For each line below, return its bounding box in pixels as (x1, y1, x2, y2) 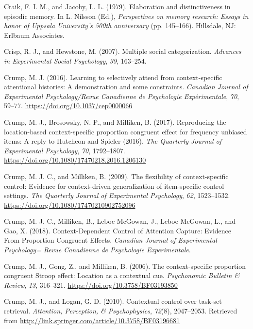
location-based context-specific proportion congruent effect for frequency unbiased (4, 126, 247, 136)
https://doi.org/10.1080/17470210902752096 (4, 199, 135, 210)
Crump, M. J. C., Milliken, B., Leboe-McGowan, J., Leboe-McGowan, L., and (4, 216, 236, 226)
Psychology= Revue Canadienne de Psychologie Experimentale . (4, 245, 191, 255)
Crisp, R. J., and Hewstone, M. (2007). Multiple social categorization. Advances (4, 46, 241, 56)
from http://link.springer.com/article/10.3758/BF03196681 (4, 315, 180, 325)
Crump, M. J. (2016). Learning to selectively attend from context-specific (4, 72, 222, 82)
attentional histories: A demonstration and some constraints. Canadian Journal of (4, 82, 248, 92)
